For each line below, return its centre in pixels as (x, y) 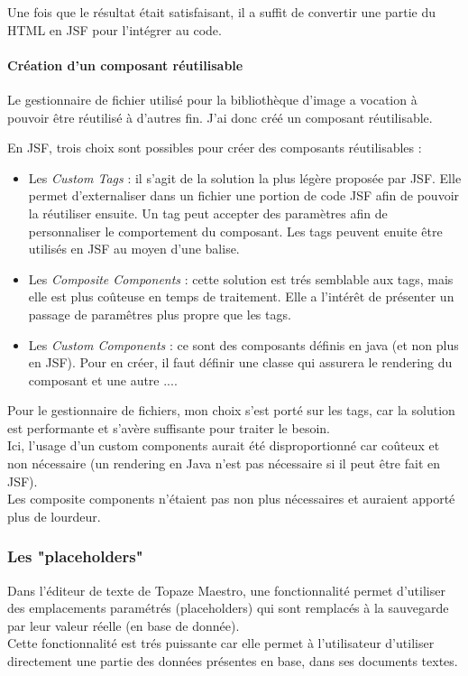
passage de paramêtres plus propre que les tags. (160, 314)
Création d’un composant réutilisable (125, 65)
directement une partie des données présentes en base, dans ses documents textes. (233, 661)
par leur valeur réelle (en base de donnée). (124, 625)
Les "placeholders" (75, 556)
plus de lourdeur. (54, 516)
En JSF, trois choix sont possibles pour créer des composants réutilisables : (215, 148)
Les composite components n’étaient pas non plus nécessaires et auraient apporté (231, 499)
